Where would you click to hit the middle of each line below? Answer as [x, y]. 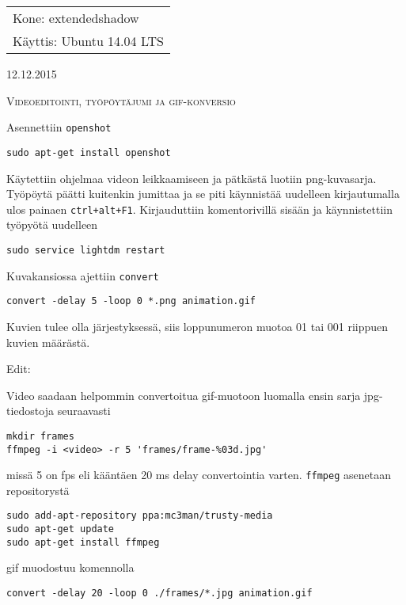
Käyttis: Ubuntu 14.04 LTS [89, 41]
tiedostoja [30, 411]
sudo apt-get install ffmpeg [83, 542]
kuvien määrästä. [48, 342]
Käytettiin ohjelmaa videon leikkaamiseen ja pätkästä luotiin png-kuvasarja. [192, 178]
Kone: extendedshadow [76, 18]
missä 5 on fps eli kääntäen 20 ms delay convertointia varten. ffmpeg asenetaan [199, 475]
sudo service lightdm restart [86, 250]
